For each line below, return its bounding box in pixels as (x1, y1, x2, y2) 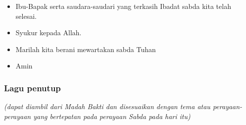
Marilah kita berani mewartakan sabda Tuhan (15, 44, 156, 54)
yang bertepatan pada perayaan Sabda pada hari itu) (33, 111, 191, 121)
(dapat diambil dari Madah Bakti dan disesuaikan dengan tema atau (4, 101, 210, 112)
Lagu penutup (4, 81, 61, 94)
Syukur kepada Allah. (15, 27, 82, 38)
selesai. (15, 10, 37, 21)
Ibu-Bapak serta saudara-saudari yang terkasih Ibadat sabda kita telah (15, 1, 231, 11)
